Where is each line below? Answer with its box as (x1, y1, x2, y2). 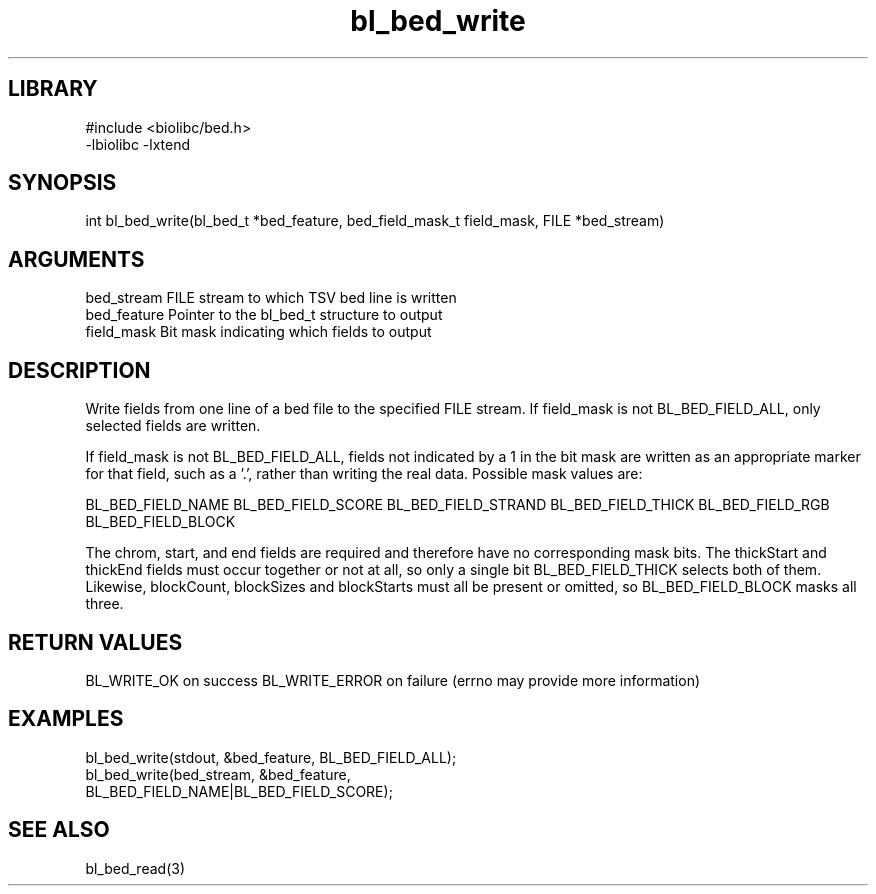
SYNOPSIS (8, 170, 117, 196)
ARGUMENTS (8, 246, 145, 272)
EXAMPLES (8, 706, 124, 732)
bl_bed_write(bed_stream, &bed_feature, (85, 765, 351, 783)
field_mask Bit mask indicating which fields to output (85, 323, 432, 341)
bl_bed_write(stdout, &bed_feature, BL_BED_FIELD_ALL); (85, 748, 457, 766)
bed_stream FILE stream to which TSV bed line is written (85, 289, 457, 307)
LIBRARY (8, 76, 98, 102)
